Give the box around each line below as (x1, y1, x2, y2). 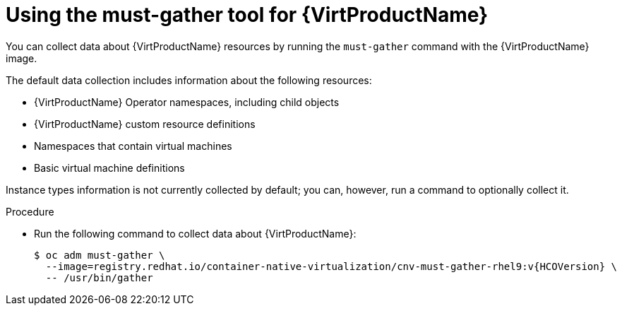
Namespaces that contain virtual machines (34, 139, 232, 152)
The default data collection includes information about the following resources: (6, 74, 372, 86)
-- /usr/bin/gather (45, 271, 153, 283)
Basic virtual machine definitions (34, 161, 185, 174)
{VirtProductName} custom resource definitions (34, 117, 256, 130)
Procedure (6, 205, 54, 218)
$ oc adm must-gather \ (34, 249, 165, 261)
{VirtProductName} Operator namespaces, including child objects (34, 95, 340, 108)
